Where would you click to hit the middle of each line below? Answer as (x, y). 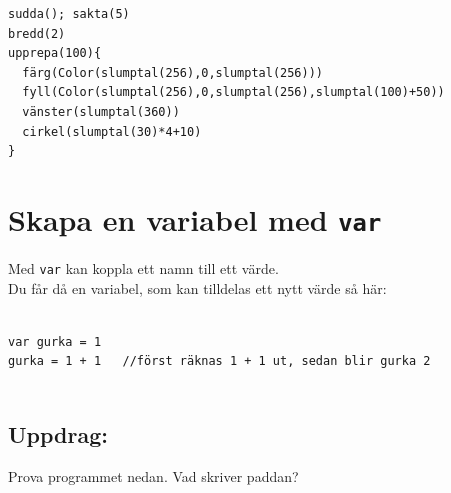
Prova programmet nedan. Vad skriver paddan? (153, 475)
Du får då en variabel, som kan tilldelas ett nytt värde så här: (197, 287)
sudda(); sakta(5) (69, 14)
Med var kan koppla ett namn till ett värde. (143, 268)
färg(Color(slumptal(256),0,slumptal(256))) (172, 72)
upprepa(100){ (55, 53)
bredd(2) (37, 33)
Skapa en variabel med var (195, 218)
